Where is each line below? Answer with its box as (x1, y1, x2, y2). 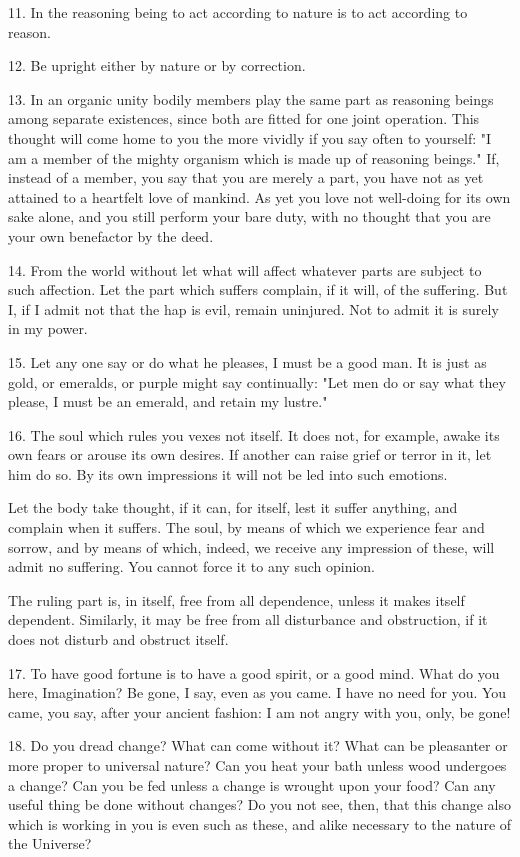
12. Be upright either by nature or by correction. (8, 55, 306, 76)
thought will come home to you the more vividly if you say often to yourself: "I (8, 127, 492, 148)
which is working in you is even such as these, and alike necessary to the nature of (8, 813, 512, 834)
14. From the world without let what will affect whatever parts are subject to (8, 259, 482, 280)
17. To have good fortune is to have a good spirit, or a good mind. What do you (8, 662, 500, 683)
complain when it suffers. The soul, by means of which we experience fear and (8, 517, 485, 538)
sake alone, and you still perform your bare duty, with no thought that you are (8, 206, 491, 227)
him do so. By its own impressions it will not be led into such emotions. (8, 463, 448, 484)
